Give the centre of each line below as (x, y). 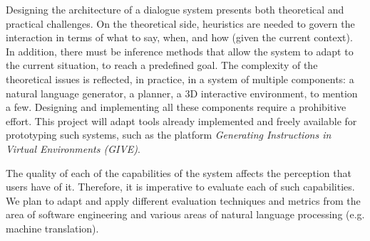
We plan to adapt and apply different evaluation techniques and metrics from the (183, 200)
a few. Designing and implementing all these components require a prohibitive (176, 107)
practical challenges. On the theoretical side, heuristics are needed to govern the (180, 23)
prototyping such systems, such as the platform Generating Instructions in (169, 135)
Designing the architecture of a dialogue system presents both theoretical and (175, 9)
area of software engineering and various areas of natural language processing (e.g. (185, 214)
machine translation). (52, 228)
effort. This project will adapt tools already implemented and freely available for (181, 120)
